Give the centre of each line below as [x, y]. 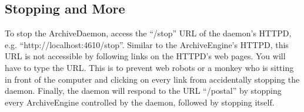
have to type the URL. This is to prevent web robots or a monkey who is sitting [149, 67]
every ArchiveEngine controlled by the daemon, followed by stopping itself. [140, 102]
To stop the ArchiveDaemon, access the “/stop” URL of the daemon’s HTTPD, [148, 33]
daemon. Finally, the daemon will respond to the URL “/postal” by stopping [143, 91]
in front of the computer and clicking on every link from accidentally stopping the [152, 79]
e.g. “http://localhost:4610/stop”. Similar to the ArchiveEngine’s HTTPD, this [147, 44]
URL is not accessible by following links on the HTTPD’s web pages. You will [145, 56]
